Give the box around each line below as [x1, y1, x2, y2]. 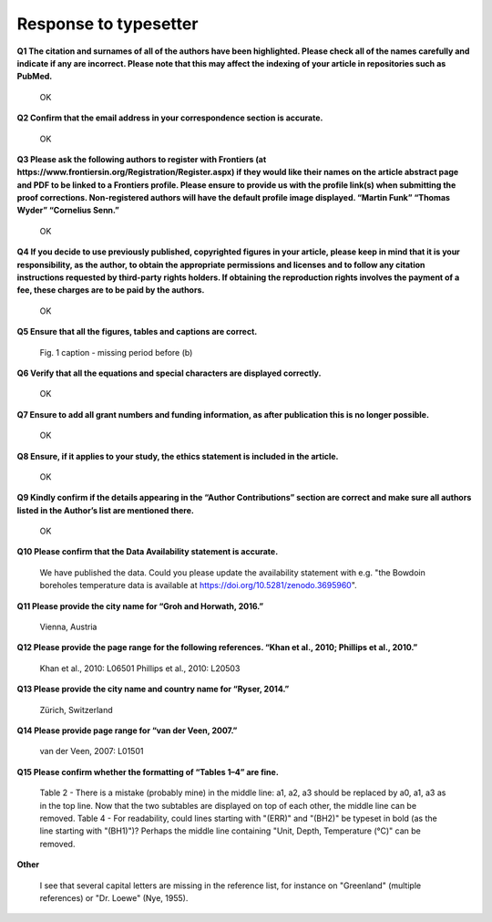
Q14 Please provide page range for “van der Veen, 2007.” [16, 725, 238, 736]
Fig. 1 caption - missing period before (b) [39, 347, 193, 357]
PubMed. [16, 71, 53, 82]
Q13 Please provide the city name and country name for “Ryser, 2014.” [16, 684, 290, 695]
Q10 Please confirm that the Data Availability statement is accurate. [16, 546, 279, 557]
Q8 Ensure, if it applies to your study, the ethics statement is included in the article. [16, 451, 339, 461]
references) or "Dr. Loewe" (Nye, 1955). [39, 892, 189, 903]
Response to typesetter [16, 14, 199, 34]
